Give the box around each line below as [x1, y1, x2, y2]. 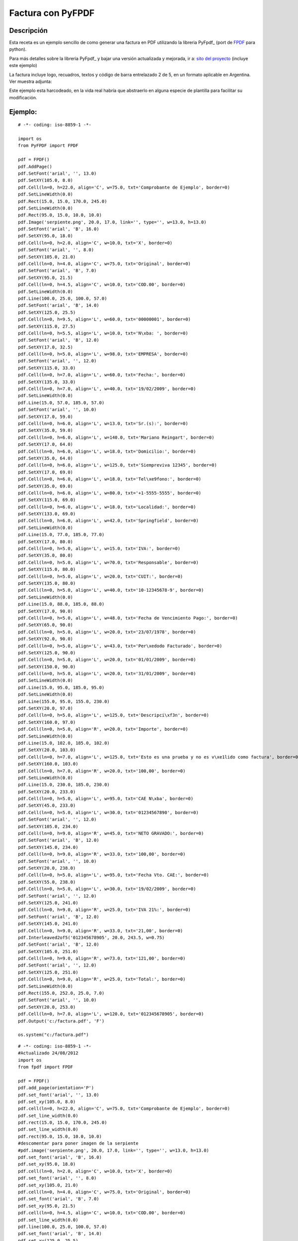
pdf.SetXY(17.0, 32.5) [18, 344, 74, 350]
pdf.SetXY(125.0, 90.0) [18, 650, 76, 655]
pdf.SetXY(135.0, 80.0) [18, 580, 76, 586]
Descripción [9, 26, 48, 35]
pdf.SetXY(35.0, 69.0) [18, 483, 74, 489]
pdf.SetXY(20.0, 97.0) [18, 705, 74, 711]
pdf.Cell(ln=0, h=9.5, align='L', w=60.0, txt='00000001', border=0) [18, 317, 191, 322]
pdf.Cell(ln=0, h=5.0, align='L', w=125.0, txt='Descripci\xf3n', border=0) [18, 712, 210, 718]
